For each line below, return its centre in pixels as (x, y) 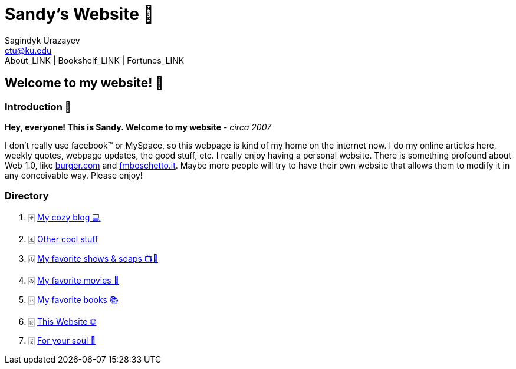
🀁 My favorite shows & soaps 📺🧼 (93, 258)
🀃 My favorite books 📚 (73, 299)
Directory (27, 196)
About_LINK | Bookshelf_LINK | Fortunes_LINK (95, 60)
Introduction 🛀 (38, 106)
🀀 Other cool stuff (63, 239)
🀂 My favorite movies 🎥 (74, 280)
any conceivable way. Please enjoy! (74, 175)
